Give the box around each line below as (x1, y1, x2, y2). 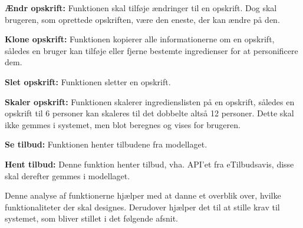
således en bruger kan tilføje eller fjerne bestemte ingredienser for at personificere (5, 44, 298, 56)
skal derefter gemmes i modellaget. (5, 169, 130, 182)
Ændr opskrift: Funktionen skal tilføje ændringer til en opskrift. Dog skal (5, 2, 277, 14)
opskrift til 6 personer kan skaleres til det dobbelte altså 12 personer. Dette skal (5, 107, 294, 119)
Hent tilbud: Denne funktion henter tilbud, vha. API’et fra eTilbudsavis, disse (5, 157, 294, 170)
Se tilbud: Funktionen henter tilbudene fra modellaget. (5, 138, 208, 150)
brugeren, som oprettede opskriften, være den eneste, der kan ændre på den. (5, 13, 280, 25)
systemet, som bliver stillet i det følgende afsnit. (5, 212, 179, 224)
